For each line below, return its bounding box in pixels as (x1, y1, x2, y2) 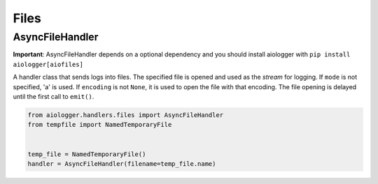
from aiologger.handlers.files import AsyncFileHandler (27, 111, 224, 118)
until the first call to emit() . (13, 92, 94, 100)
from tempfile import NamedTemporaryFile (27, 121, 172, 129)
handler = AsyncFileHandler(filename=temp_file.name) (27, 160, 216, 167)
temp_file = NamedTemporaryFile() (27, 150, 146, 158)
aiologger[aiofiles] (13, 60, 84, 68)
